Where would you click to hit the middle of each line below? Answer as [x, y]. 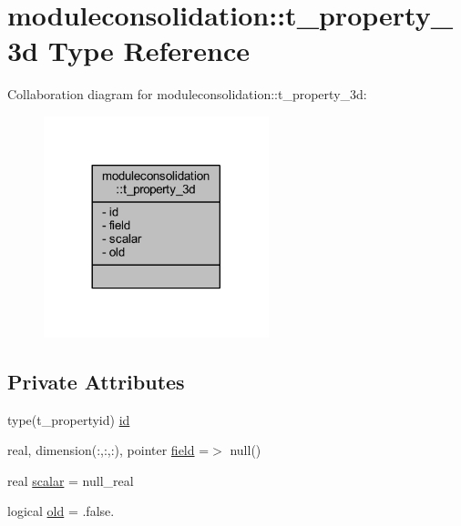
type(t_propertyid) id [69, 419]
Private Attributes [96, 381]
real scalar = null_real [71, 480]
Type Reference [149, 51]
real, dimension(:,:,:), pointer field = [108, 450]
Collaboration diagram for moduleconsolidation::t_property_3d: [187, 94]
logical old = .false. [61, 511]
